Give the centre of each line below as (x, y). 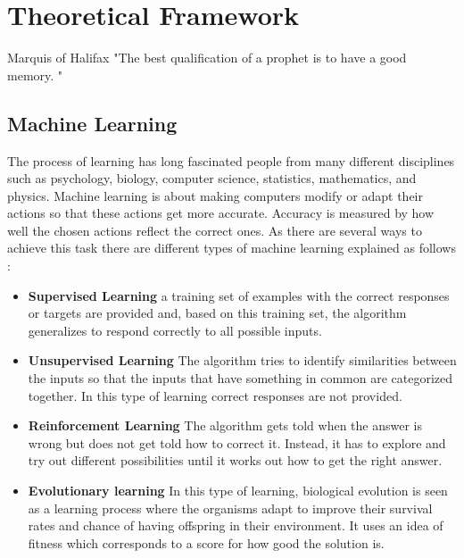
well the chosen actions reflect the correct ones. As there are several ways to (215, 230)
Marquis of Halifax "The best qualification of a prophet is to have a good (207, 58)
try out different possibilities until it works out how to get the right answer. (235, 460)
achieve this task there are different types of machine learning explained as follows (232, 248)
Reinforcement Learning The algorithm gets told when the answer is (225, 425)
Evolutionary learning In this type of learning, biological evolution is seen (238, 491)
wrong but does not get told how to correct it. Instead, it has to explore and (237, 442)
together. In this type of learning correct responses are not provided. (215, 395)
